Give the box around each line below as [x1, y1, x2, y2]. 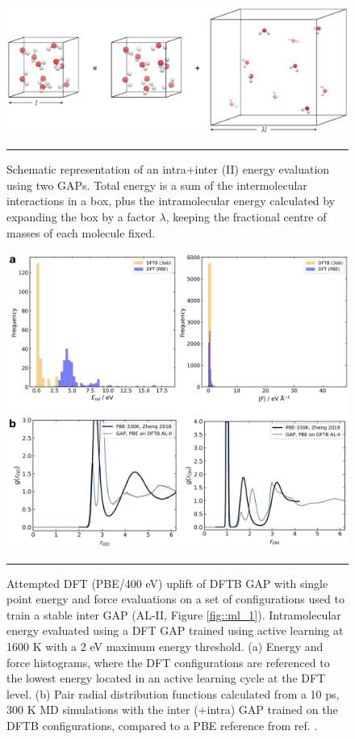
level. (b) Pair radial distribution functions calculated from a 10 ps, [6, 685, 340, 702]
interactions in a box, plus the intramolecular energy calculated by [6, 192, 336, 209]
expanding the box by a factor [6, 208, 156, 225]
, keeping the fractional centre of [165, 208, 327, 225]
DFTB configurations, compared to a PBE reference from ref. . [6, 716, 318, 733]
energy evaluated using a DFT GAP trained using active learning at [6, 622, 344, 639]
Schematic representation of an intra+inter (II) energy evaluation [6, 161, 330, 178]
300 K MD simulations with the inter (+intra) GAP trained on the [6, 701, 338, 718]
